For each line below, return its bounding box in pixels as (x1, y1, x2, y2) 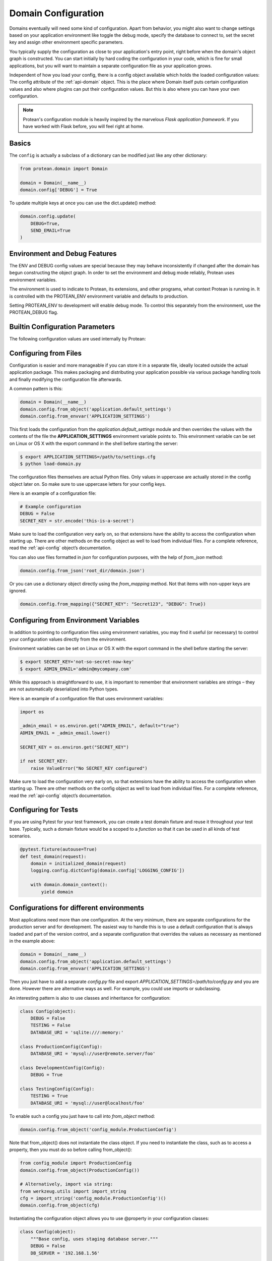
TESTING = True (30, 1093, 68, 1099)
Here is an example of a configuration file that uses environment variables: (9, 695, 164, 701)
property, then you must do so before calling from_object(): (9, 1147, 132, 1153)
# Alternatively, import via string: (20, 1181, 113, 1187)
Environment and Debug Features (9, 249, 117, 258)
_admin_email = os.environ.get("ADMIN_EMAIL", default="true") (20, 723, 180, 729)
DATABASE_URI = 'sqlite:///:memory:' (30, 1029, 124, 1035)
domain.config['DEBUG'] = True (20, 187, 98, 193)
